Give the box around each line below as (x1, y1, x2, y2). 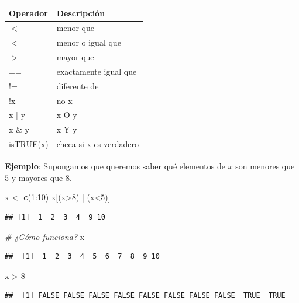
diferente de (56, 79, 99, 92)
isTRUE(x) (9, 138, 49, 150)
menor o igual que (56, 36, 121, 48)
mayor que (56, 51, 94, 63)
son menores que (235, 160, 295, 172)
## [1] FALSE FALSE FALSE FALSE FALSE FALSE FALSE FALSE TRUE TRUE (5, 291, 286, 300)
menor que (56, 22, 94, 34)
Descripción (56, 6, 105, 19)
